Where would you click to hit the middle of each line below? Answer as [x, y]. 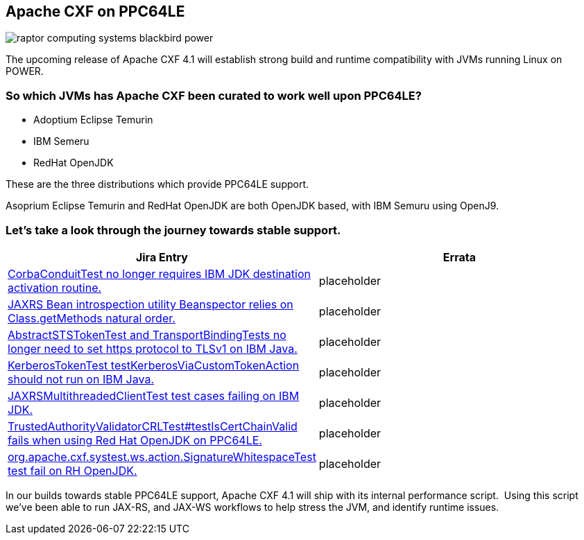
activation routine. [55, 287]
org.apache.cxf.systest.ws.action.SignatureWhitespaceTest [162, 456]
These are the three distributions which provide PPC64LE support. [157, 184]
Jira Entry [162, 257]
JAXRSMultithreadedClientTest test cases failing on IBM [154, 395]
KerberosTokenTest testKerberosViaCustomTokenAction [154, 365]
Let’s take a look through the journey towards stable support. [173, 230]
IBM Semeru [61, 141]
